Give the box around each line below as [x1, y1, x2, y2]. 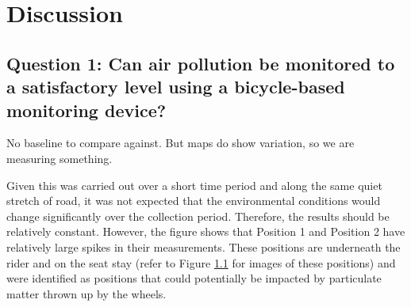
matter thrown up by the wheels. [6, 285, 167, 301]
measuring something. [6, 150, 113, 166]
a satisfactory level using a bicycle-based [6, 74, 345, 99]
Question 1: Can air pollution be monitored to [6, 51, 395, 75]
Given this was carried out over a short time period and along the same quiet [6, 176, 382, 193]
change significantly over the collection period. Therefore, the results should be [6, 207, 390, 224]
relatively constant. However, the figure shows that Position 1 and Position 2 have [6, 223, 405, 240]
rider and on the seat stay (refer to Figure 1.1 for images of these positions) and [6, 254, 396, 271]
